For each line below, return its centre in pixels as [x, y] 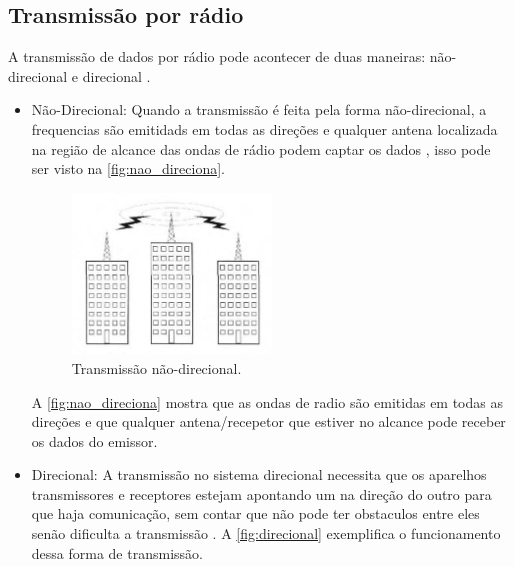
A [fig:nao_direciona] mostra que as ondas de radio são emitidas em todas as [267, 401]
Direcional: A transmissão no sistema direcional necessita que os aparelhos [259, 474]
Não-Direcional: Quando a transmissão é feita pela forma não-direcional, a [259, 109]
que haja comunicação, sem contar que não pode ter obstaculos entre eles [255, 513]
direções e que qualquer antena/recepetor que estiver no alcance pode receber [268, 421]
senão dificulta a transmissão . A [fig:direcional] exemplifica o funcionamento [266, 533]
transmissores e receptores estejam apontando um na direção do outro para [261, 493]
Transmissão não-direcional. [156, 367]
